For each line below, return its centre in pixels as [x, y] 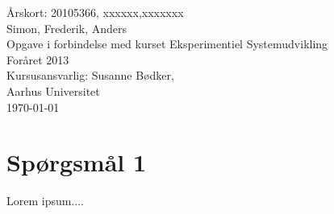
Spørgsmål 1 [77, 162]
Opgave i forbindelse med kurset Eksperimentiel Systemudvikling [167, 44]
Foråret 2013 [38, 59]
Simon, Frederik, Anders [67, 28]
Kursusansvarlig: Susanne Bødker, [90, 75]
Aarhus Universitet [53, 91]
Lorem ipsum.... [45, 201]
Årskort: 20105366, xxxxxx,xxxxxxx [95, 12]
